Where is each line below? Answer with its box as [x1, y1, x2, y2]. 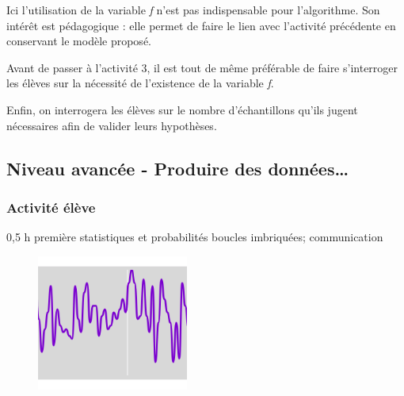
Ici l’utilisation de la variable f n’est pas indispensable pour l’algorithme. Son [6, 2, 380, 17]
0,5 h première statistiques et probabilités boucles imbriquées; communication [6, 229, 383, 245]
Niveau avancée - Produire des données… [6, 156, 349, 180]
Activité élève [6, 197, 96, 217]
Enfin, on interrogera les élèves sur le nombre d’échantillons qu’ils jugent [6, 101, 358, 117]
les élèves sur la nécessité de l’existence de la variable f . [6, 75, 274, 91]
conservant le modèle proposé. [6, 33, 151, 49]
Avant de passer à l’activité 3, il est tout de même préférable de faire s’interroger [6, 59, 398, 75]
